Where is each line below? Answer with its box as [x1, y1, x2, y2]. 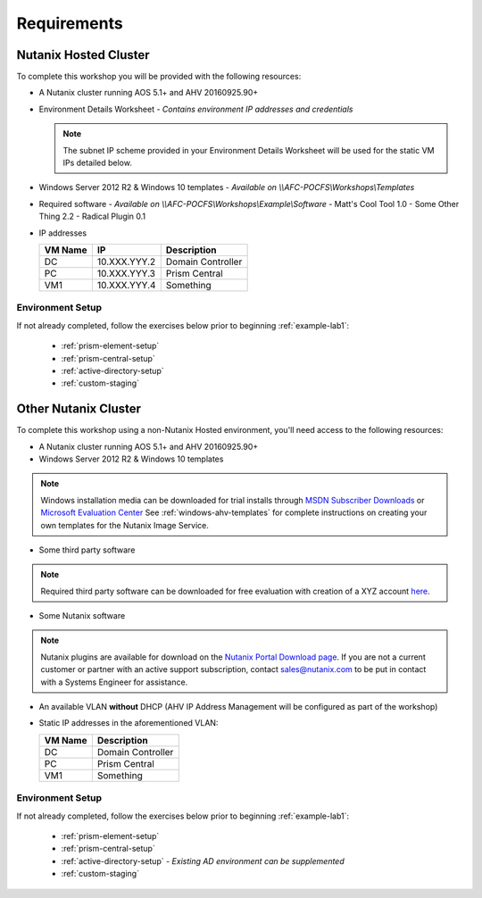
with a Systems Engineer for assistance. [40, 677, 188, 687]
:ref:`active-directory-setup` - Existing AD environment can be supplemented [61, 855, 345, 866]
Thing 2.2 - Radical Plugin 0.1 [38, 211, 146, 222]
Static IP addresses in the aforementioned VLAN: [38, 718, 219, 728]
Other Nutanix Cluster [16, 402, 142, 417]
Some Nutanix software [38, 611, 126, 621]
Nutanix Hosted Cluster [16, 47, 151, 62]
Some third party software [38, 545, 136, 555]
